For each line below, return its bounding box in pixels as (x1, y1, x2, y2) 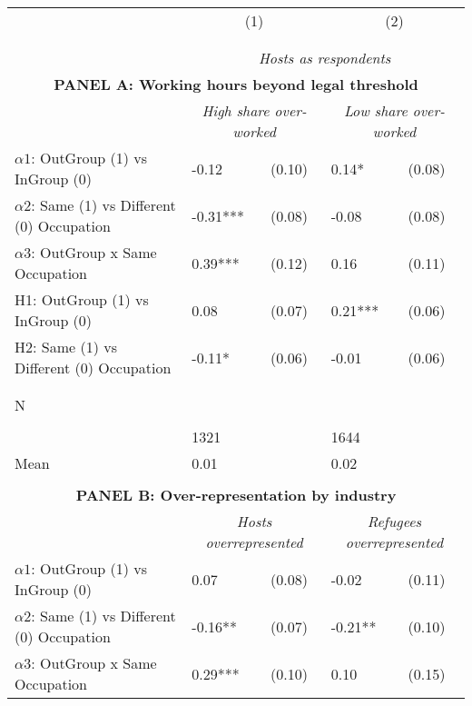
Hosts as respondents (258, 47, 391, 68)
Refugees (367, 511, 422, 532)
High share (202, 100, 270, 121)
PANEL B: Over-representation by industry (75, 484, 397, 505)
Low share (343, 100, 408, 121)
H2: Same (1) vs (15, 336, 117, 357)
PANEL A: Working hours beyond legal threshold (54, 74, 418, 94)
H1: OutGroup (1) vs (15, 289, 149, 310)
